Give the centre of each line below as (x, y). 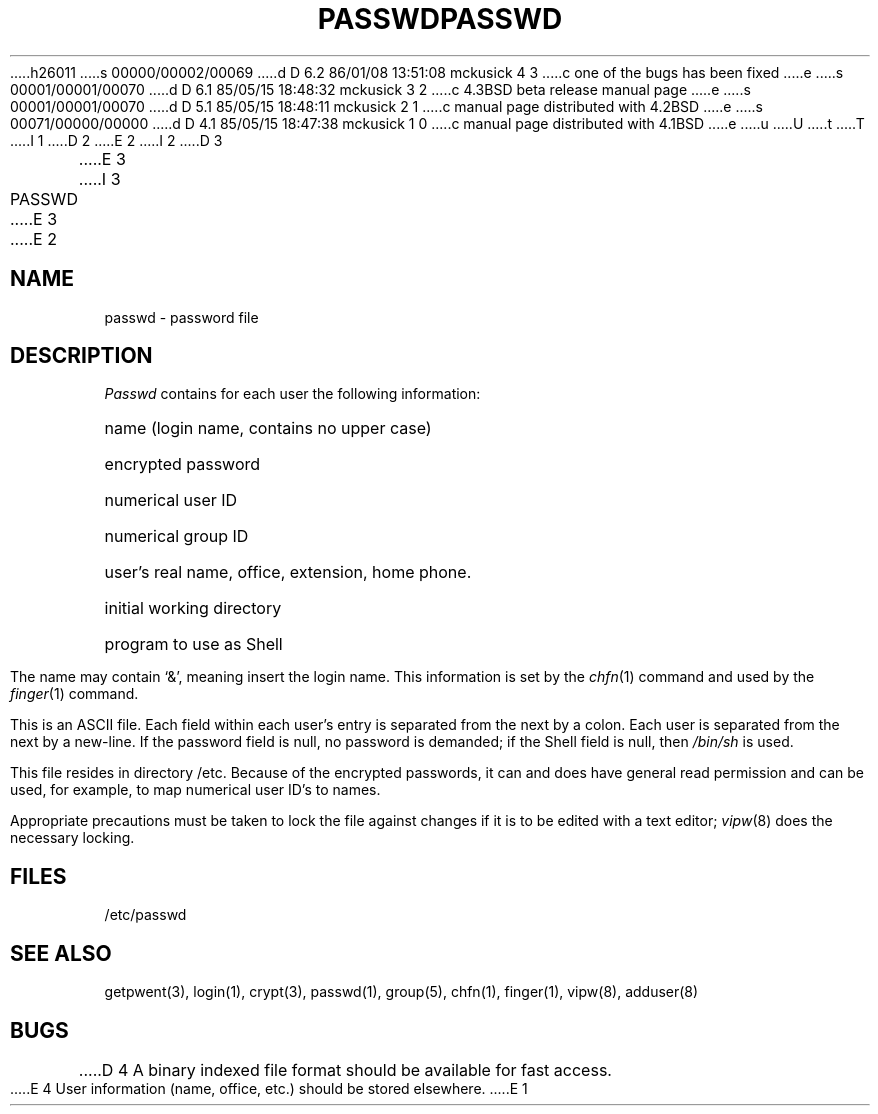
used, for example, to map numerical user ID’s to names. (195, 790)
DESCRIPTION (81, 356)
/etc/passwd (145, 915)
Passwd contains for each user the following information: (292, 394)
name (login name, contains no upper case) (268, 428)
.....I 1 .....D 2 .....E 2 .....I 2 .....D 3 (116, 140)
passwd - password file (181, 317)
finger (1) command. (74, 694)
